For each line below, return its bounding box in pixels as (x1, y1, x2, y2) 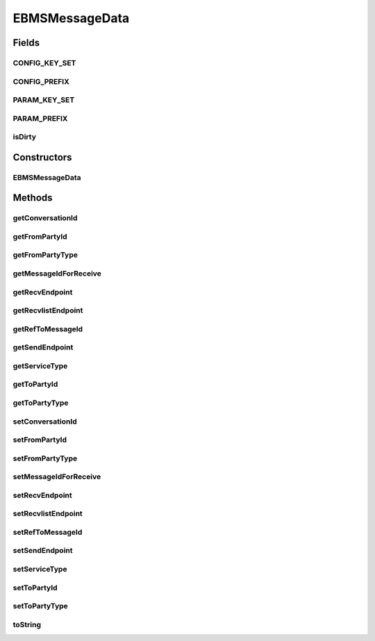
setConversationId (12, 417, 78, 426)
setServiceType (12, 565, 67, 574)
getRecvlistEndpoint (12, 306, 83, 315)
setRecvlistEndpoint (12, 509, 83, 519)
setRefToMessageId (12, 527, 83, 537)
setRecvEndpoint (12, 490, 72, 500)
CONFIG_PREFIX (12, 76, 69, 86)
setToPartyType (12, 601, 69, 611)
